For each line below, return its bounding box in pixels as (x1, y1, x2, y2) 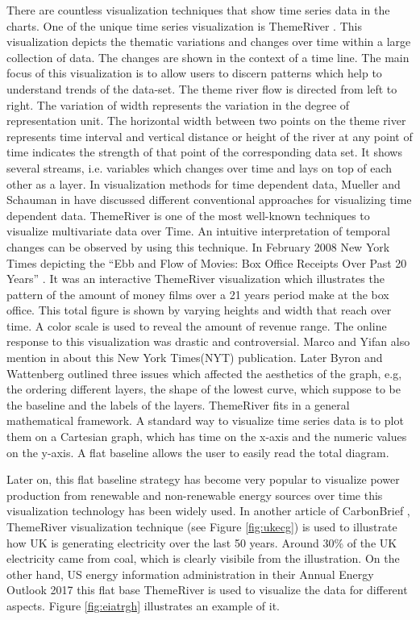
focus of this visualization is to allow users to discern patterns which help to (6, 64, 382, 81)
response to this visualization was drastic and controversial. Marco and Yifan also (6, 333, 410, 350)
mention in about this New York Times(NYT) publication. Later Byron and (6, 349, 383, 366)
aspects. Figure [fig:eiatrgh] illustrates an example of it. (6, 597, 280, 614)
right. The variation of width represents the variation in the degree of (6, 96, 350, 113)
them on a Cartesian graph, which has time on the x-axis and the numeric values (6, 428, 407, 445)
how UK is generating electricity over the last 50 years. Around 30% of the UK (6, 534, 397, 551)
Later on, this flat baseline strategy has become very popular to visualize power (6, 471, 400, 488)
